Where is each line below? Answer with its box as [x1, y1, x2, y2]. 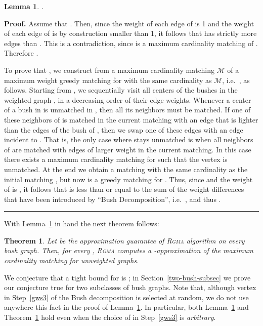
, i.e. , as [222, 74, 250, 85]
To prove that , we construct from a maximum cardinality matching [4, 64, 214, 75]
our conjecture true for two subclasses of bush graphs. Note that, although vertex [4, 282, 256, 293]
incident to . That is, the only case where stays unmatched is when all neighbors [4, 134, 253, 145]
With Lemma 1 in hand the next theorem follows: [4, 218, 159, 229]
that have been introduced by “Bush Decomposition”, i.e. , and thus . [4, 193, 221, 204]
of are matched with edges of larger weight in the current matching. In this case [4, 144, 251, 154]
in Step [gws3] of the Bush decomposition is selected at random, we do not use [4, 292, 249, 302]
